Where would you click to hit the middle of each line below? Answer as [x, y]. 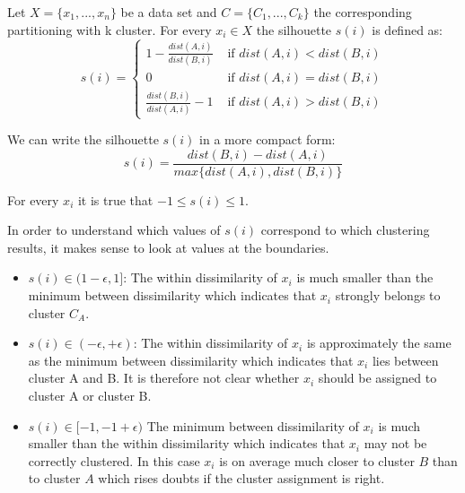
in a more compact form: [268, 139]
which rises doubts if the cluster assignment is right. [241, 478]
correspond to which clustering [345, 230]
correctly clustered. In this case [114, 460]
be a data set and [169, 12]
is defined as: [407, 29]
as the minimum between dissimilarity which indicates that [191, 360]
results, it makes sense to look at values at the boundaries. [168, 247]
